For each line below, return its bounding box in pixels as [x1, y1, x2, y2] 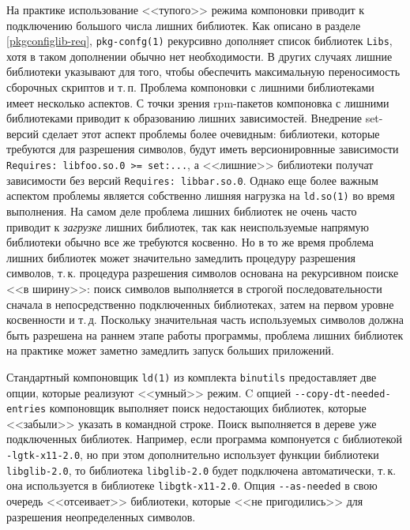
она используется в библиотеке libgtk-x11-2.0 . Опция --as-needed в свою [6, 477, 378, 494]
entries [6, 404, 47, 415]
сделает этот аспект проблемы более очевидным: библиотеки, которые [42, 125, 380, 141]
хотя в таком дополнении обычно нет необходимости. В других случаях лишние [6, 47, 393, 64]
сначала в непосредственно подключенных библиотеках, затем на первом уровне [6, 295, 394, 312]
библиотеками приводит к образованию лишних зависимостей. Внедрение [6, 110, 362, 126]
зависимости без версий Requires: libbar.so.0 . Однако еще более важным [6, 171, 378, 188]
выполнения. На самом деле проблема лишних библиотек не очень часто [6, 202, 357, 219]
